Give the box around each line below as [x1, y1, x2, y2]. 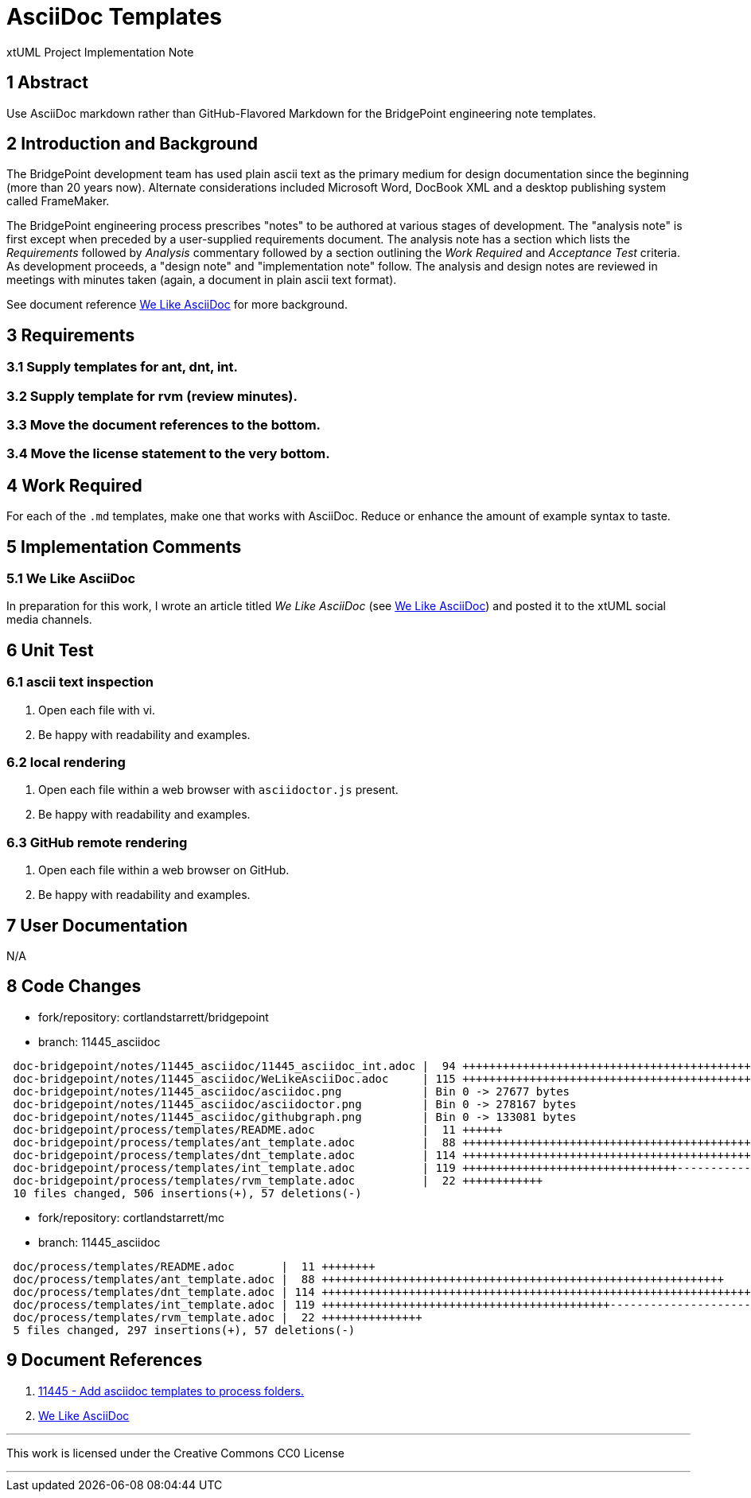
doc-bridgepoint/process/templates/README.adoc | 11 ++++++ [13, 1123, 503, 1136]
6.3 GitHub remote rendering [6, 834, 188, 850]
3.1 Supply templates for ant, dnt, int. [6, 359, 238, 375]
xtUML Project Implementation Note [6, 45, 194, 59]
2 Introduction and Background [6, 134, 258, 154]
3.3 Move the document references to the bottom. [6, 417, 321, 434]
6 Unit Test [6, 640, 94, 660]
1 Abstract [6, 72, 88, 93]
